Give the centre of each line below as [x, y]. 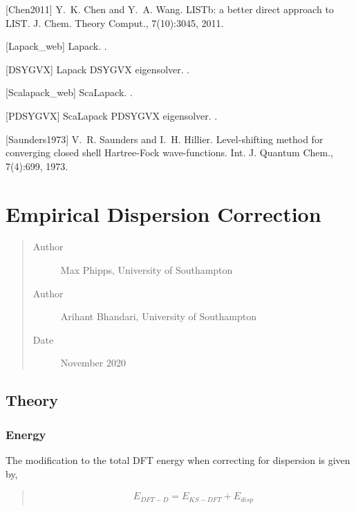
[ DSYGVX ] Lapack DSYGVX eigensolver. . [98, 69]
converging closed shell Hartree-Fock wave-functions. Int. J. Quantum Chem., [169, 152]
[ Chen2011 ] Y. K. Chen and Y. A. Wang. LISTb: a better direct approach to [170, 9]
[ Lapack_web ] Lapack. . [56, 46]
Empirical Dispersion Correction [163, 213]
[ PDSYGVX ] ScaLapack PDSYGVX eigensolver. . [112, 115]
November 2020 [93, 363]
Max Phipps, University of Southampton [147, 270]
